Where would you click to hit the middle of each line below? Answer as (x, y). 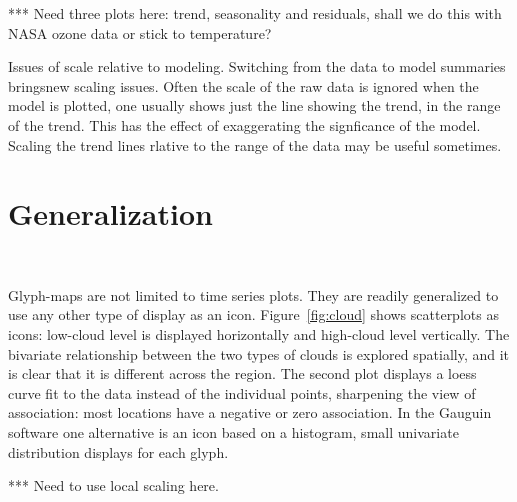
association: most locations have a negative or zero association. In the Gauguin (250, 412)
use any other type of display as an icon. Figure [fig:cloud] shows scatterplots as (253, 314)
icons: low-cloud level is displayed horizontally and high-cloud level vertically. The (259, 334)
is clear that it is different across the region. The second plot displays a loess (242, 373)
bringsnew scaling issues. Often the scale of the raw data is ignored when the (243, 85)
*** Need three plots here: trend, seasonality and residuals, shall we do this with (255, 13)
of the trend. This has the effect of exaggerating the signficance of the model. (244, 124)
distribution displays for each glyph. (118, 451)
